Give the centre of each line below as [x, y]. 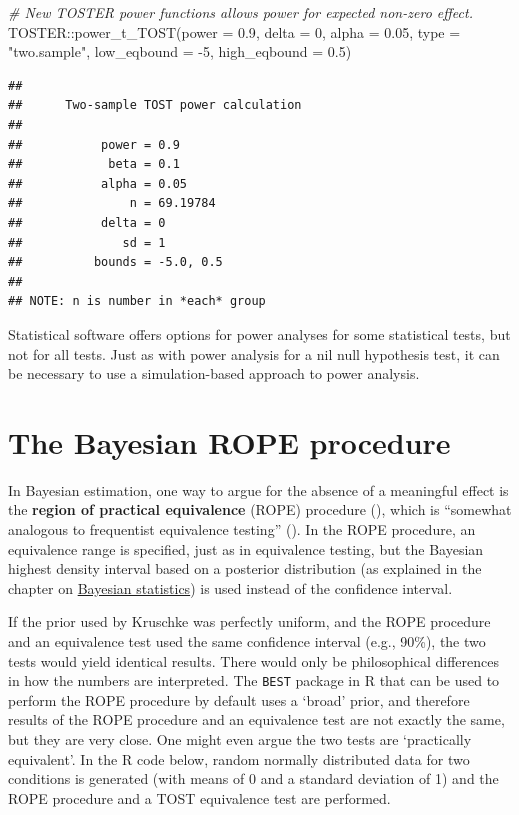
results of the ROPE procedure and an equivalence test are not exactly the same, [256, 719]
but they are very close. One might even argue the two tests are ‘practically [240, 739]
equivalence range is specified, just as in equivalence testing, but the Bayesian [246, 548]
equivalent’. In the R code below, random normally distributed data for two [239, 758]
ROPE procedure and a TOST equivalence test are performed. [199, 797]
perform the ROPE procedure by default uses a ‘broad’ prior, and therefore [239, 699]
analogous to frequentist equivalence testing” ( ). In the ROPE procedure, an [242, 529]
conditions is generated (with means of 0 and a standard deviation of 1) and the [253, 778]
